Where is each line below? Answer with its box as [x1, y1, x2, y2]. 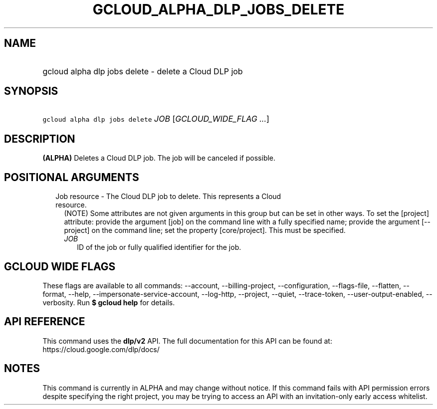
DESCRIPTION [4, 132, 75, 145]
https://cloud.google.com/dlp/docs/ [42, 345, 160, 354]
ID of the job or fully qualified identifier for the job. [77, 243, 241, 252]
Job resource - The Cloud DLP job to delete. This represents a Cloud [55, 192, 281, 201]
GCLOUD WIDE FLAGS [4, 260, 116, 273]
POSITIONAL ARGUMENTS [4, 171, 139, 184]
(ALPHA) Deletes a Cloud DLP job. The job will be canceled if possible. [42, 154, 276, 163]
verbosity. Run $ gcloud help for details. [42, 298, 175, 307]
